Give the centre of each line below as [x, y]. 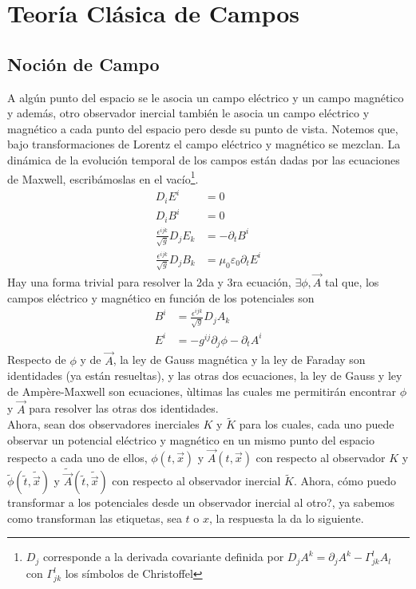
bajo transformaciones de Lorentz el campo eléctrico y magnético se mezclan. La [204, 144]
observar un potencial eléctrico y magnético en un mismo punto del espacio [191, 439]
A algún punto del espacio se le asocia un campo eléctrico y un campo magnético [206, 97]
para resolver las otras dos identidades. [124, 408]
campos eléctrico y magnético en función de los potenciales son [161, 297]
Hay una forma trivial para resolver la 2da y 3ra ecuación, [149, 282]
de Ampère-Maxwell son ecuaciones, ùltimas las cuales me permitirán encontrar [202, 391]
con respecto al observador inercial [196, 481]
